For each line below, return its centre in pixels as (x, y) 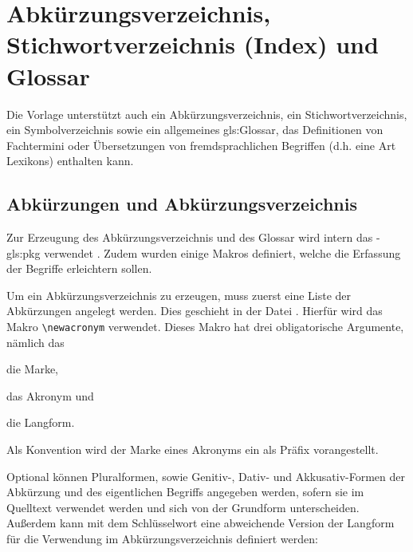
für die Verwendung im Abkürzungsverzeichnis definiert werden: (162, 539)
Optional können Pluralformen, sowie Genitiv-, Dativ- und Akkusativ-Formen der (206, 476)
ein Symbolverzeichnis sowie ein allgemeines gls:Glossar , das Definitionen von (195, 130)
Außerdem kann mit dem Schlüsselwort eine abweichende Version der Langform (201, 523)
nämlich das (35, 342)
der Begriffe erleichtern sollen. (79, 268)
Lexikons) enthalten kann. (70, 161)
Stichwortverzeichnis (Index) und (193, 44)
